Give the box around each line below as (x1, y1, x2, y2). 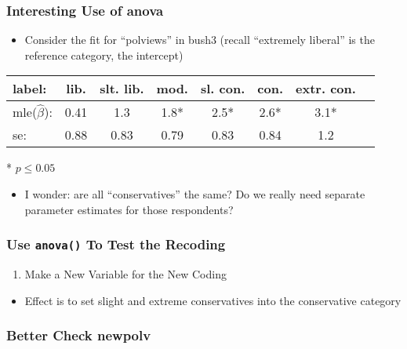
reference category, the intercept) (24, 46, 184, 63)
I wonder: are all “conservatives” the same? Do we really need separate (24, 186, 365, 202)
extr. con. (296, 79, 356, 98)
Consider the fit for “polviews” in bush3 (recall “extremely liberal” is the (24, 31, 375, 48)
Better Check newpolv (6, 325, 151, 345)
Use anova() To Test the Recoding (6, 234, 226, 254)
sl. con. (200, 79, 245, 98)
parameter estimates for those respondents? (24, 201, 234, 217)
